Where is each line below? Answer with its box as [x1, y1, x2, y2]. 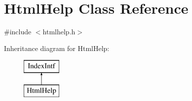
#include [4, 26, 32, 37]
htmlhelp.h [42, 26, 76, 37]
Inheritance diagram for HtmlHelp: [4, 43, 110, 53]
